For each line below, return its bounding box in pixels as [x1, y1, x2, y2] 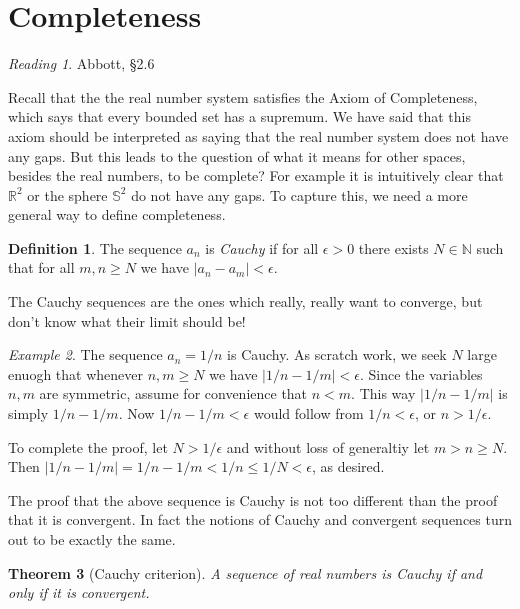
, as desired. [311, 456, 385, 477]
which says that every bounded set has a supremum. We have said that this [8, 106, 471, 127]
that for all [8, 257, 75, 278]
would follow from [253, 403, 364, 424]
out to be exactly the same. [8, 529, 176, 549]
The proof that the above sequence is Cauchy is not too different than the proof [8, 489, 498, 510]
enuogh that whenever [8, 363, 143, 384]
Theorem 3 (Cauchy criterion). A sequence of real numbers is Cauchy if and [8, 562, 483, 583]
